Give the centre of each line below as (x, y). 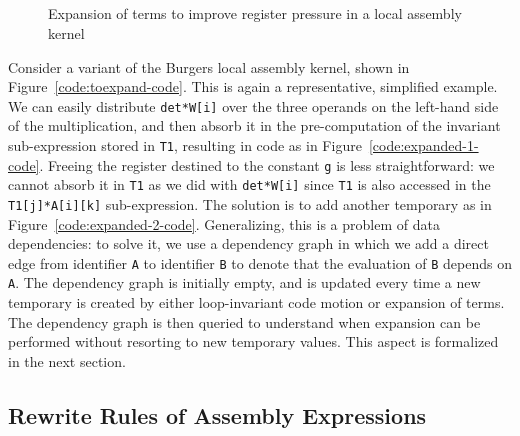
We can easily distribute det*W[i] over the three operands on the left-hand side (253, 105)
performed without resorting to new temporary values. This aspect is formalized (253, 341)
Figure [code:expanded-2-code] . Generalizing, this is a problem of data (224, 223)
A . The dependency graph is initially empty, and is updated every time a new (244, 282)
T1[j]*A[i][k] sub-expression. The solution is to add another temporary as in (250, 203)
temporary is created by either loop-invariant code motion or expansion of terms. (256, 302)
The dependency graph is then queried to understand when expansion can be (244, 321)
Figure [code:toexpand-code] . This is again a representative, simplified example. (253, 86)
